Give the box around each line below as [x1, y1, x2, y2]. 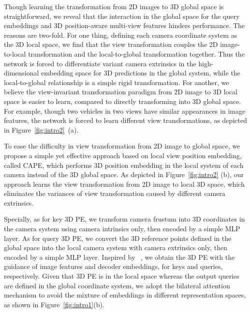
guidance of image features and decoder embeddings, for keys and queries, [4, 261, 223, 271]
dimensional [4, 68, 39, 78]
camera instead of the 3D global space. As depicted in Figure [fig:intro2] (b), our [4, 169, 244, 179]
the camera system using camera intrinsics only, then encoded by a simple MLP [4, 224, 240, 234]
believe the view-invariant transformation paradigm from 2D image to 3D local [4, 87, 237, 97]
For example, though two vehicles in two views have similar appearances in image [4, 105, 246, 116]
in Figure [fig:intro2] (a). [4, 124, 79, 134]
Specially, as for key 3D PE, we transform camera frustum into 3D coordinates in [4, 214, 245, 224]
